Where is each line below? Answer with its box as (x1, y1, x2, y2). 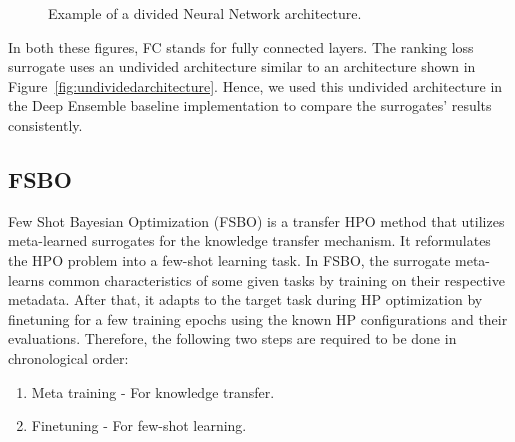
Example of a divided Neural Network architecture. (48, 3, 362, 23)
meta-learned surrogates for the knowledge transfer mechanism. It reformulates (8, 230, 491, 251)
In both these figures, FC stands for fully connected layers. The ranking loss (8, 36, 474, 57)
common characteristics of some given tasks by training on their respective (48, 269, 505, 290)
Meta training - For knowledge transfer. (31, 381, 275, 402)
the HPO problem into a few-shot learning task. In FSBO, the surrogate (8, 249, 451, 270)
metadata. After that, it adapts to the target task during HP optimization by (8, 289, 483, 310)
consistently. (8, 114, 83, 135)
